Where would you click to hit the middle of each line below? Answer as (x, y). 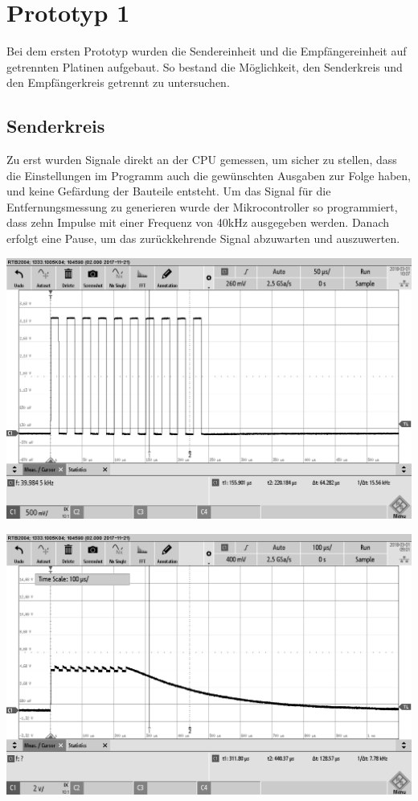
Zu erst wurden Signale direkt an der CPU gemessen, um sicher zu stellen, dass (202, 160)
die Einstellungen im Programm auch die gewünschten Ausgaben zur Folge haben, (209, 175)
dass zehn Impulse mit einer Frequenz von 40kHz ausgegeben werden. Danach (198, 222)
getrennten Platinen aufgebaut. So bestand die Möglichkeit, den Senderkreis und (205, 66)
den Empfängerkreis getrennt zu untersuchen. (118, 82)
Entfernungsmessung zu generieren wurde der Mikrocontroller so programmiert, (202, 206)
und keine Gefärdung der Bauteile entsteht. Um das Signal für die (169, 191)
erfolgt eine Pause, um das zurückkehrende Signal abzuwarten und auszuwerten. (203, 238)
